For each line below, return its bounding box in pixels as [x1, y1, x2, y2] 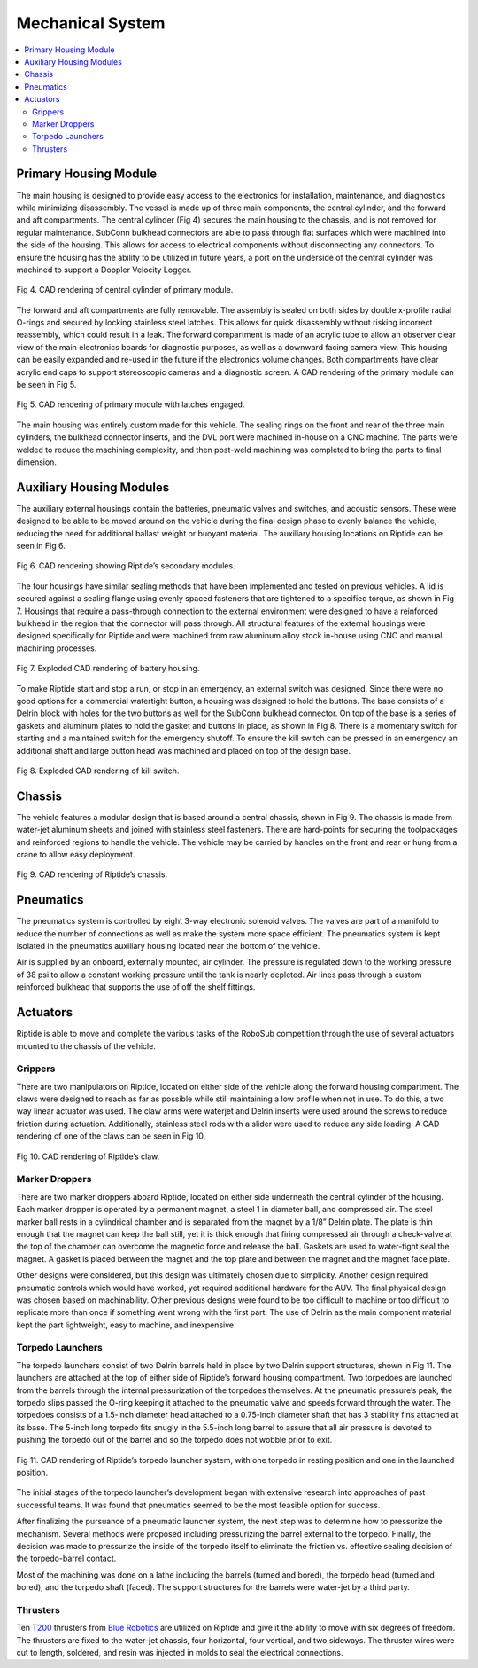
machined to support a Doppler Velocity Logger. [16, 264, 192, 275]
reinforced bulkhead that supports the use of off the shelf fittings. [16, 982, 256, 992]
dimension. [16, 457, 58, 467]
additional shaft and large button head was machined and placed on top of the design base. [16, 745, 351, 756]
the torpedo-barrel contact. [16, 1553, 117, 1564]
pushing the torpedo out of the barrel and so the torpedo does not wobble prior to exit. [16, 1435, 333, 1445]
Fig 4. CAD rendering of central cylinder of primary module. [16, 285, 234, 295]
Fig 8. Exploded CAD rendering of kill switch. [16, 765, 180, 776]
